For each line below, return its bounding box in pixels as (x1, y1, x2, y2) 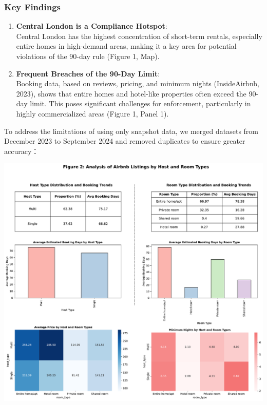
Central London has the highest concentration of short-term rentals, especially (16, 30, 262, 41)
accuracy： (4, 145, 39, 156)
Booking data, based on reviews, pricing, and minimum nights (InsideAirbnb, (16, 78, 259, 89)
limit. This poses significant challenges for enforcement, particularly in (30, 98, 251, 109)
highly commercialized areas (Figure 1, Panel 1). (16, 108, 169, 119)
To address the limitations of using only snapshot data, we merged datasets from (4, 125, 258, 136)
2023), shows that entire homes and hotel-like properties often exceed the (16, 88, 246, 99)
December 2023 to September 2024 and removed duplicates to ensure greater (4, 136, 245, 146)
